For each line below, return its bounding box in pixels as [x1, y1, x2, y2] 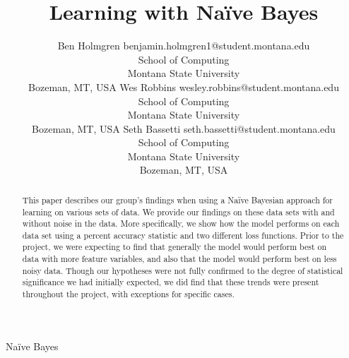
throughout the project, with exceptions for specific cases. [22, 288, 235, 300]
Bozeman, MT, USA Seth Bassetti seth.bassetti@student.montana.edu [32, 121, 336, 136]
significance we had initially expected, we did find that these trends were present [22, 276, 319, 288]
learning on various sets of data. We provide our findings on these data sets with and [22, 205, 335, 217]
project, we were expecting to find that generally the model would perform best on [22, 241, 327, 253]
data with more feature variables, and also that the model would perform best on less [22, 253, 337, 265]
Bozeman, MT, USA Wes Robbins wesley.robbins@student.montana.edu [28, 79, 339, 94]
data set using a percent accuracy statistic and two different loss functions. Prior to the [22, 229, 344, 241]
